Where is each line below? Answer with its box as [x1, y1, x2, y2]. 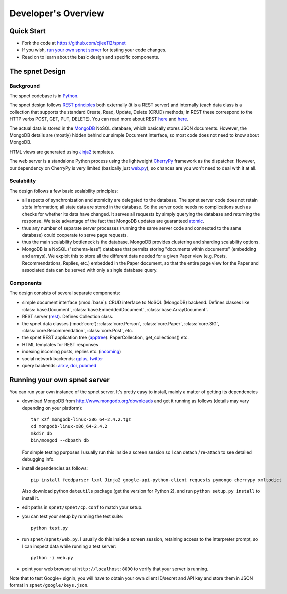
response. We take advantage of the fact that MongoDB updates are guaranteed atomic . [22, 218, 204, 224]
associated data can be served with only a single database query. [22, 267, 158, 273]
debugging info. [22, 456, 55, 462]
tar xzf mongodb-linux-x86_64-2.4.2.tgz [31, 417, 131, 422]
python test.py [31, 525, 68, 531]
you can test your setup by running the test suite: [22, 513, 123, 519]
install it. [22, 495, 40, 501]
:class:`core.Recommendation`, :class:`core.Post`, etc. [22, 328, 133, 334]
